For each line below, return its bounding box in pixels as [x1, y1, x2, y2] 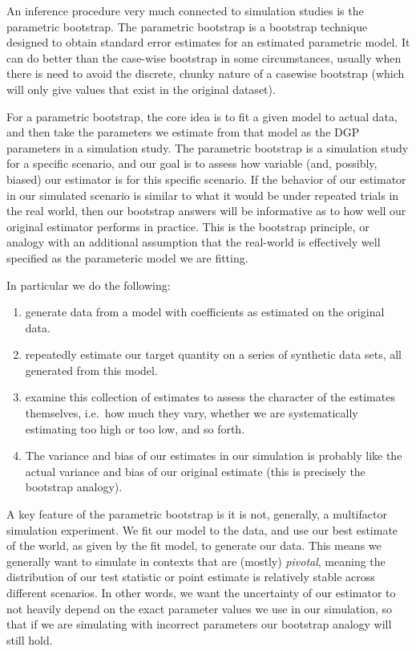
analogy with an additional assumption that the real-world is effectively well [6, 234, 381, 250]
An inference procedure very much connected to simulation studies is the [6, 2, 364, 18]
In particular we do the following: [6, 276, 171, 293]
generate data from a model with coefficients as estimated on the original [25, 303, 385, 320]
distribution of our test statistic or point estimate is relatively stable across [6, 568, 375, 585]
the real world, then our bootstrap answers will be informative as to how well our [6, 202, 406, 219]
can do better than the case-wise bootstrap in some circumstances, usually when [6, 49, 402, 66]
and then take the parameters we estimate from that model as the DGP [6, 124, 360, 140]
